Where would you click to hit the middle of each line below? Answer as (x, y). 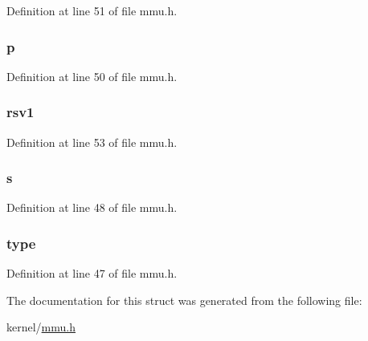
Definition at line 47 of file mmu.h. (92, 273)
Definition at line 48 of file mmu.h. (92, 207)
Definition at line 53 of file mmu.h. (92, 142)
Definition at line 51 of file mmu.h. (92, 10)
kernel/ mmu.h (41, 327)
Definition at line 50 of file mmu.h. (92, 76)
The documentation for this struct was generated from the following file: (184, 300)
